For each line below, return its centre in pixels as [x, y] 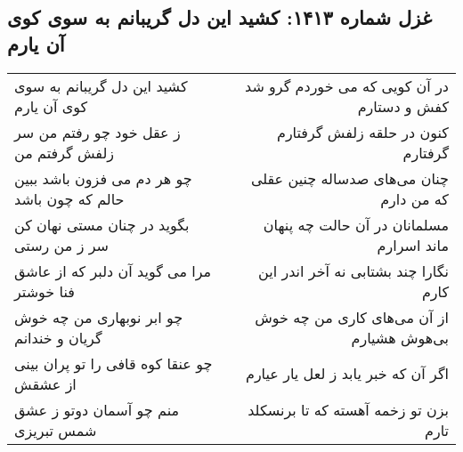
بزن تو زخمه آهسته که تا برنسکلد [348, 409]
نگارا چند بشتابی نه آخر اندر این [353, 270]
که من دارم [414, 198]
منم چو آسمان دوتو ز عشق [97, 409]
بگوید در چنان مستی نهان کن [102, 224]
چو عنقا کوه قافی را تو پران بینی [114, 363]
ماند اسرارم [413, 245]
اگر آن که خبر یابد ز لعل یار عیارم [347, 374]
